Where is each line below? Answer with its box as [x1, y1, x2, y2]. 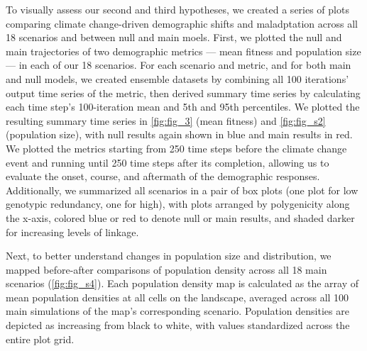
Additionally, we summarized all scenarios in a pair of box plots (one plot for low [6, 182, 358, 197]
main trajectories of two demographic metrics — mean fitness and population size [6, 43, 361, 58]
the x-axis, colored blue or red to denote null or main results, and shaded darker [6, 210, 355, 225]
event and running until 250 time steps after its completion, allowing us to [6, 155, 329, 169]
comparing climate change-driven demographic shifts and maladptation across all [6, 16, 358, 30]
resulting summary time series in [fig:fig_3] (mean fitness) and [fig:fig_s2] [6, 113, 326, 128]
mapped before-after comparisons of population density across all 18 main [6, 262, 327, 277]
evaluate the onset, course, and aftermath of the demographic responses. [6, 169, 320, 184]
